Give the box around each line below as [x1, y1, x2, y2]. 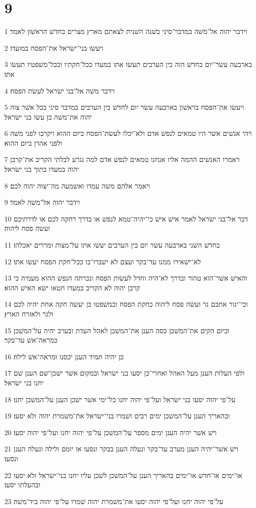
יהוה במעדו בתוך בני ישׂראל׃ [4, 164, 79, 174]
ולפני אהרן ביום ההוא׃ [4, 137, 63, 148]
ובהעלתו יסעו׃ [4, 479, 40, 490]
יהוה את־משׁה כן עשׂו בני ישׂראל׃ [4, 111, 92, 122]
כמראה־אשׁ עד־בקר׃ [4, 335, 58, 345]
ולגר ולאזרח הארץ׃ [4, 309, 54, 318]
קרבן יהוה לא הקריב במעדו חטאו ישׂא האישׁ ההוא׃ [4, 282, 140, 292]
